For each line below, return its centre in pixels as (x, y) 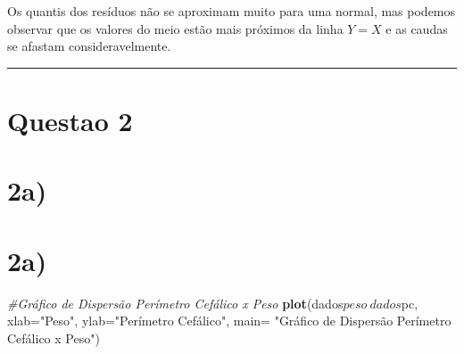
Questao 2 (70, 120)
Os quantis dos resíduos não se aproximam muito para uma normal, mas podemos (232, 11)
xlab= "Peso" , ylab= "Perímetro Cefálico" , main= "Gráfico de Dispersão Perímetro (229, 321)
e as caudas (417, 28)
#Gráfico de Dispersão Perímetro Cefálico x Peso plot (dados (175, 303)
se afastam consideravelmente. (89, 46)
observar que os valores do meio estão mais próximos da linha (175, 28)
